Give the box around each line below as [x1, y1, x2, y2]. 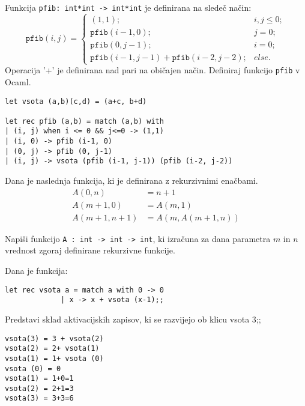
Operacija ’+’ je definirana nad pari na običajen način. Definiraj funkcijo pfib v [5, 64, 300, 76]
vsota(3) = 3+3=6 [5, 394, 74, 403]
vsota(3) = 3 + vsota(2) [5, 334, 104, 343]
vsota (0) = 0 [5, 364, 61, 373]
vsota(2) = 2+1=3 [5, 384, 74, 393]
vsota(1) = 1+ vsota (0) [5, 354, 104, 363]
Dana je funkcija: [5, 264, 68, 277]
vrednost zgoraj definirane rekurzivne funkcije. [5, 244, 175, 256]
